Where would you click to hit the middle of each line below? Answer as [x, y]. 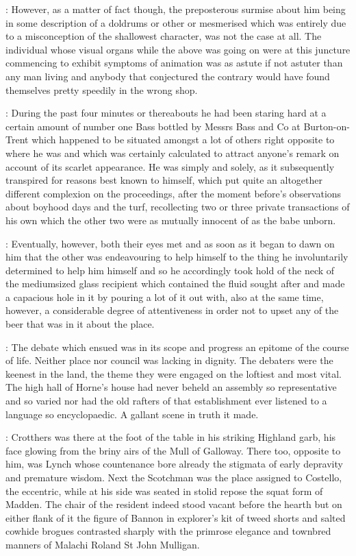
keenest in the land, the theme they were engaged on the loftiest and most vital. [174, 373]
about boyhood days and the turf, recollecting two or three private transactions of [178, 207]
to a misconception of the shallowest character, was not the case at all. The [164, 36]
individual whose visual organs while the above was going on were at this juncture [178, 49]
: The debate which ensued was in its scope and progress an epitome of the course [177, 347]
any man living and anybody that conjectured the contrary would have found [168, 76]
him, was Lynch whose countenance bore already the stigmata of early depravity [174, 464]
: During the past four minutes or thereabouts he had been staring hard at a [166, 113]
